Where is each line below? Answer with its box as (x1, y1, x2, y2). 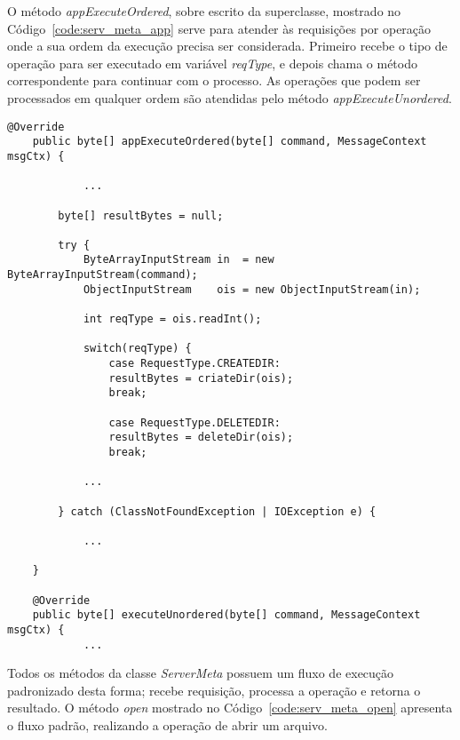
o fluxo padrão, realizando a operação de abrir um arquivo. (7, 715, 328, 734)
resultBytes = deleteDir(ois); (108, 431, 294, 444)
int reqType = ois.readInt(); (83, 313, 262, 326)
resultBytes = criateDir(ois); (108, 371, 294, 385)
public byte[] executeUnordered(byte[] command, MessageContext (32, 609, 421, 622)
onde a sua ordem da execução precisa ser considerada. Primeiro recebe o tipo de (7, 36, 448, 55)
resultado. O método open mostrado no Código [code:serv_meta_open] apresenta (7, 698, 453, 717)
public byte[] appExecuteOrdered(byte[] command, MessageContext (32, 135, 427, 148)
